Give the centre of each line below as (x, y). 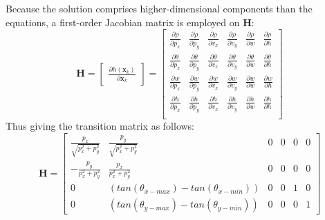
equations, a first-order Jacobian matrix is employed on (123, 22)
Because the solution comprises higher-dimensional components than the (159, 8)
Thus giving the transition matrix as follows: (100, 126)
